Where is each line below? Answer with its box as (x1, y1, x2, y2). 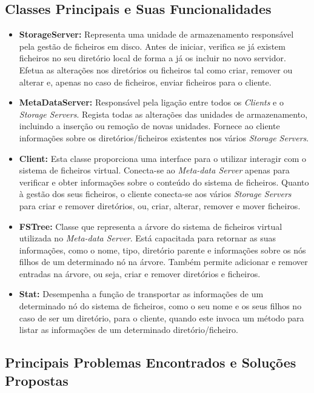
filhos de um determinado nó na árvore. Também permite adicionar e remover (19, 255, 308, 268)
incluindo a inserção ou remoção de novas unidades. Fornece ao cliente (19, 119, 280, 132)
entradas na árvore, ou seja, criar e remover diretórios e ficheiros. (19, 267, 261, 280)
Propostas (5, 371, 68, 389)
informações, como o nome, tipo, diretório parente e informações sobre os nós (19, 243, 306, 256)
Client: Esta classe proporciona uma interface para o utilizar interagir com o (19, 152, 307, 164)
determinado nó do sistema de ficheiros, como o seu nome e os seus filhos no (19, 300, 302, 312)
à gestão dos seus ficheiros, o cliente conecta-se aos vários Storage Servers (19, 187, 292, 200)
